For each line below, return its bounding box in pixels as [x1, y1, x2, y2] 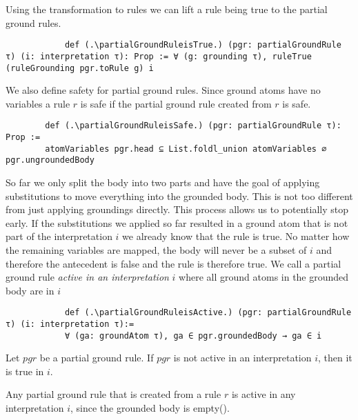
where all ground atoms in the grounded [179, 270, 349, 284]
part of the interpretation [6, 229, 112, 243]
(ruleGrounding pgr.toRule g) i [6, 63, 154, 73]
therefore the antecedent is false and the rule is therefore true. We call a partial [6, 256, 341, 270]
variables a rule [6, 96, 70, 110]
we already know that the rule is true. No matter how [122, 229, 350, 243]
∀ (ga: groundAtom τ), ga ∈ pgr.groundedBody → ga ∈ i [64, 330, 322, 341]
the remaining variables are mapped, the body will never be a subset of [6, 242, 307, 257]
